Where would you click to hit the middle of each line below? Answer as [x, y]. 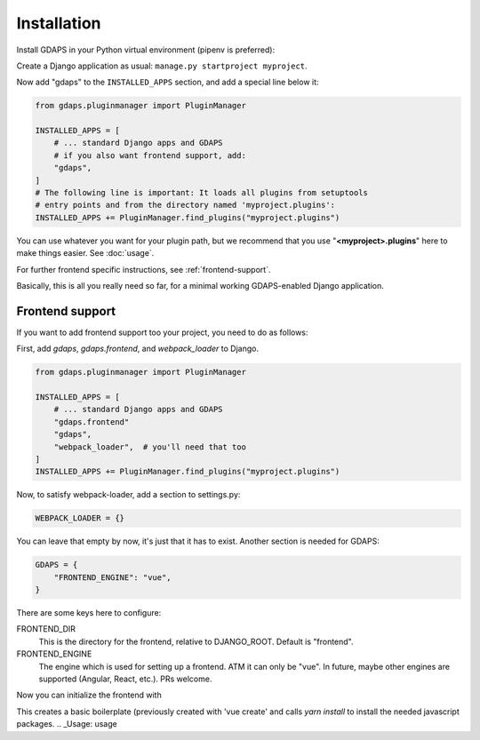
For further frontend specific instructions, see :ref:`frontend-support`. [144, 269]
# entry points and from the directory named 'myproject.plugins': [185, 205]
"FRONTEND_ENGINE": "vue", [113, 577]
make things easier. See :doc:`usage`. [85, 253]
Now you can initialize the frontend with [89, 695]
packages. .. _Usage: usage [67, 724]
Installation [59, 23]
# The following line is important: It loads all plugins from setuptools [202, 193]
